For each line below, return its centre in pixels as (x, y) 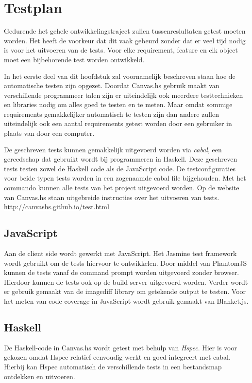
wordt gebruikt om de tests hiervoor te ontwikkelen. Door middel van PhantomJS (126, 263)
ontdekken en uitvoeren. (40, 376)
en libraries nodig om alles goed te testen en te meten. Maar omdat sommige (118, 104)
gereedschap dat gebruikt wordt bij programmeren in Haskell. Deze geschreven (121, 159)
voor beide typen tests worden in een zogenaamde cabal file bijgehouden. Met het (125, 178)
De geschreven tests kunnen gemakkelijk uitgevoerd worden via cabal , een (113, 149)
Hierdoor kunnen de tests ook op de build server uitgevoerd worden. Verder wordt (126, 282)
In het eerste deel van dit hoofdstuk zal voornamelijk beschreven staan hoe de (120, 76)
